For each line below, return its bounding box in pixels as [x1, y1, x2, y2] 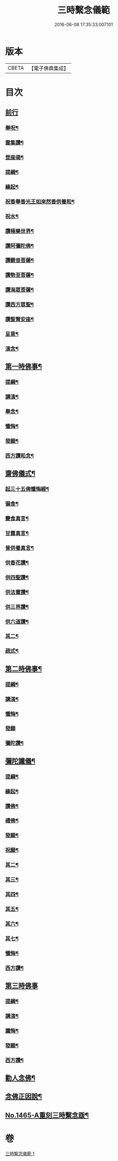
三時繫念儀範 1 [5, 1150, 35, 1156]
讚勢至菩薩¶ [5, 272, 34, 279]
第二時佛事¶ [5, 665, 42, 673]
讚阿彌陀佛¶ [5, 242, 34, 249]
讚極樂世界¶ [5, 227, 34, 234]
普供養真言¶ [5, 544, 34, 551]
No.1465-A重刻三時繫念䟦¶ [5, 1111, 89, 1119]
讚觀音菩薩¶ [5, 257, 34, 264]
